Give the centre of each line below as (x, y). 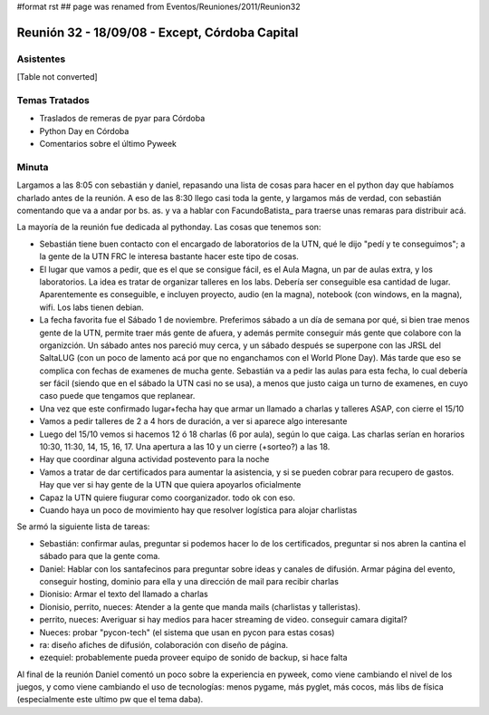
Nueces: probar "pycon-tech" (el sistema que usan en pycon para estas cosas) (187, 632)
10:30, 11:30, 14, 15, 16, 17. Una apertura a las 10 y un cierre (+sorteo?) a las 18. (185, 447)
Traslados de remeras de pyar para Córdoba (122, 119)
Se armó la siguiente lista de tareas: (83, 527)
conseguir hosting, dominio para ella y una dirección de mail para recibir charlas (189, 581)
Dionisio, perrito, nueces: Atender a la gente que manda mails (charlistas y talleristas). (200, 606)
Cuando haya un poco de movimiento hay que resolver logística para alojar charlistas (198, 510)
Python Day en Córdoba (84, 130)
